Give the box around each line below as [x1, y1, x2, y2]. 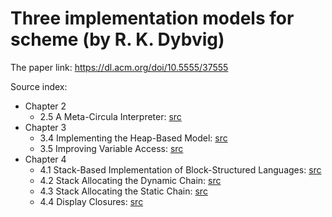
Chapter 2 [24, 100, 67, 112]
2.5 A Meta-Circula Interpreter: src [39, 110, 182, 122]
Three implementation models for [10, 7, 295, 30]
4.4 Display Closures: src [39, 195, 144, 207]
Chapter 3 [24, 121, 67, 133]
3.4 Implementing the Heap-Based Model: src [39, 132, 228, 144]
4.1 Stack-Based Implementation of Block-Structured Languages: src [39, 163, 322, 176]
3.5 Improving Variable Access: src [39, 142, 184, 154]
